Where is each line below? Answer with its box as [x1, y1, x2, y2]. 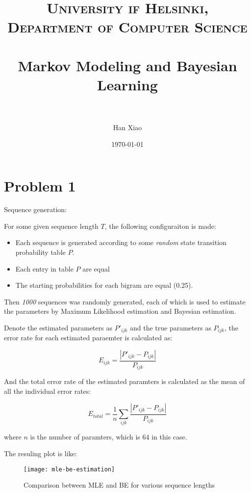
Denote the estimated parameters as [4, 322, 112, 332]
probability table [15, 246, 66, 257]
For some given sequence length [4, 220, 99, 231]
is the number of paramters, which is [30, 432, 140, 442]
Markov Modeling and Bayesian [18, 55, 237, 75]
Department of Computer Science [7, 17, 248, 37]
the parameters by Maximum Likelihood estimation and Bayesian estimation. [4, 306, 236, 316]
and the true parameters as [129, 322, 211, 332]
